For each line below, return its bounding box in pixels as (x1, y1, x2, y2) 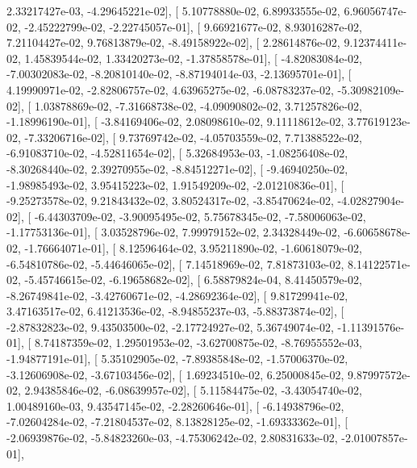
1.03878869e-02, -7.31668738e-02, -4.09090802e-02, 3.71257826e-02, (34, 97, 362, 114)
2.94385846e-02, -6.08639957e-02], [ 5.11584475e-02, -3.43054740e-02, (24, 382, 362, 399)
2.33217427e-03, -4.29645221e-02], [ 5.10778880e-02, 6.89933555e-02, (6, 2, 340, 19)
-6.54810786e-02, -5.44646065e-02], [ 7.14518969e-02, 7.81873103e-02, (6, 255, 344, 272)
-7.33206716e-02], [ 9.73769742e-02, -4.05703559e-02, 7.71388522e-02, (24, 128, 362, 145)
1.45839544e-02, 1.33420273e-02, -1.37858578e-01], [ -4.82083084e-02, (24, 49, 362, 66)
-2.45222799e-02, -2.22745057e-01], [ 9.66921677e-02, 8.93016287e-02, (24, 18, 362, 35)
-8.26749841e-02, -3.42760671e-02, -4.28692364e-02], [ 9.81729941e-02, (6, 286, 348, 303)
